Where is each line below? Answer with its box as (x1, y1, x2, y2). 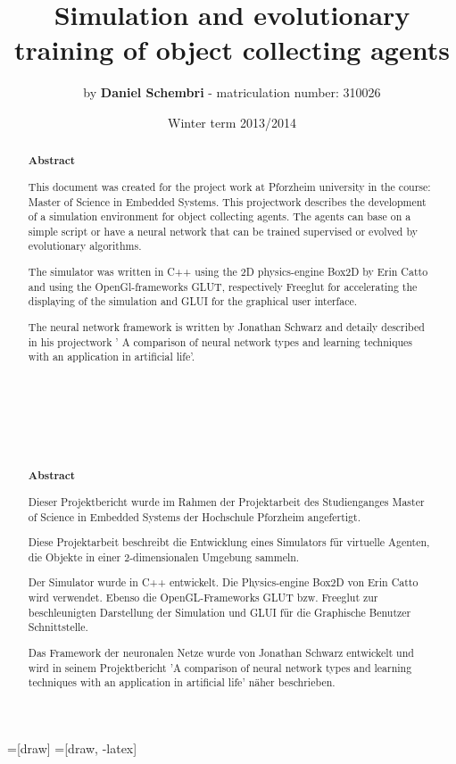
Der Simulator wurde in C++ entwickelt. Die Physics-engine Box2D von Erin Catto (28, 575, 419, 590)
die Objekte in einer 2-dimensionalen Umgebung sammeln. (28, 549, 300, 564)
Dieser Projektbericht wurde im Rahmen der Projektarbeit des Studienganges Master (28, 494, 425, 509)
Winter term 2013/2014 (168, 112, 296, 131)
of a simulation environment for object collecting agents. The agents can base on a (28, 209, 411, 224)
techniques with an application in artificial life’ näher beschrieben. (28, 675, 336, 690)
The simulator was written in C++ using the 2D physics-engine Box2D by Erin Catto (28, 264, 428, 279)
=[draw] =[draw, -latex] (7, 738, 137, 757)
